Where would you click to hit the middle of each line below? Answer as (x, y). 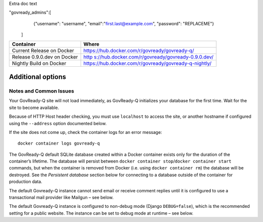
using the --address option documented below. (58, 123)
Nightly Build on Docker (39, 63)
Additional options (38, 77)
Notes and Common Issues (42, 91)
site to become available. (34, 108)
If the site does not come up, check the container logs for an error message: (85, 132)
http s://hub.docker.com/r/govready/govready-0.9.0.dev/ (149, 57)
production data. (26, 182)
